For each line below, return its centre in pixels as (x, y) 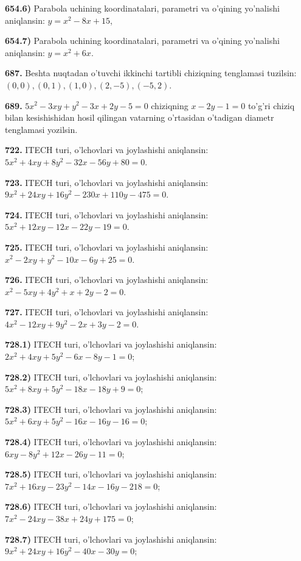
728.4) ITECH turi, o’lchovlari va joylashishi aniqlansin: (111, 442)
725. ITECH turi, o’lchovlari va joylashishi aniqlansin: (107, 247)
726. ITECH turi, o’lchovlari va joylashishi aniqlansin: (107, 280)
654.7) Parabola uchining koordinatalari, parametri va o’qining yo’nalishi (142, 41)
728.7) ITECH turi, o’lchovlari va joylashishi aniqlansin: (111, 539)
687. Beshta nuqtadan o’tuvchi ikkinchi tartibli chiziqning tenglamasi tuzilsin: (151, 73)
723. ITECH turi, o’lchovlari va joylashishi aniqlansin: (107, 182)
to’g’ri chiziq (271, 105)
